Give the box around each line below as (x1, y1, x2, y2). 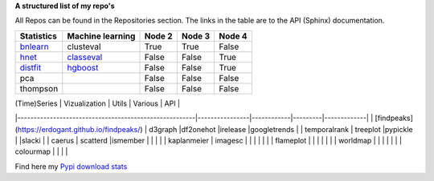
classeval (67, 51, 103, 62)
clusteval (67, 41, 101, 52)
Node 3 (181, 30, 211, 42)
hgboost (67, 62, 99, 73)
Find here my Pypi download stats (14, 161, 128, 171)
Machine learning (67, 30, 136, 42)
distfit (19, 62, 42, 73)
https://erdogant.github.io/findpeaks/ (17, 124, 141, 134)
